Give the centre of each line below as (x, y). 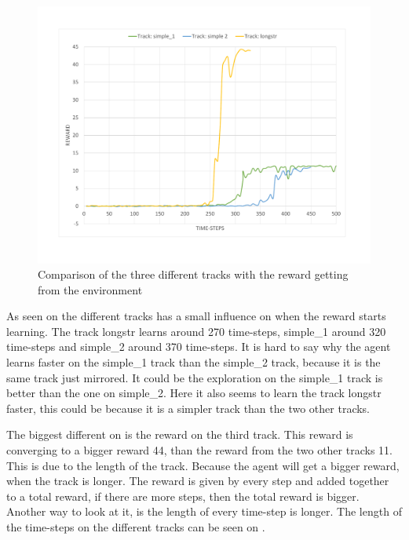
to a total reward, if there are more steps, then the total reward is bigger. (183, 496)
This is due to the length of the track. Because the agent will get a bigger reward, (203, 465)
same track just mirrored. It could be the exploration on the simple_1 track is (195, 377)
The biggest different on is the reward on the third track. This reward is (180, 434)
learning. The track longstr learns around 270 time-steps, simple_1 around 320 (196, 331)
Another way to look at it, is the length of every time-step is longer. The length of (204, 511)
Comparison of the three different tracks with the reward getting (193, 274)
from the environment (90, 289)
